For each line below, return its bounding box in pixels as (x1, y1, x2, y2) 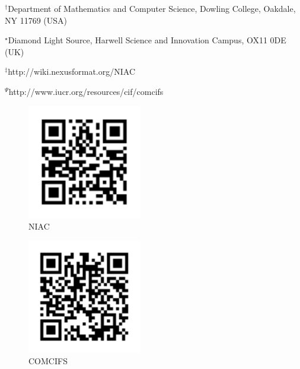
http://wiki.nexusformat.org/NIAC (8, 65, 135, 78)
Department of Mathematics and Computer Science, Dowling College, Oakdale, (8, 2, 296, 14)
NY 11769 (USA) (5, 14, 67, 26)
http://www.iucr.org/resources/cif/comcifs (8, 85, 164, 97)
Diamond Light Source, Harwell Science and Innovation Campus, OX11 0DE (8, 34, 286, 46)
